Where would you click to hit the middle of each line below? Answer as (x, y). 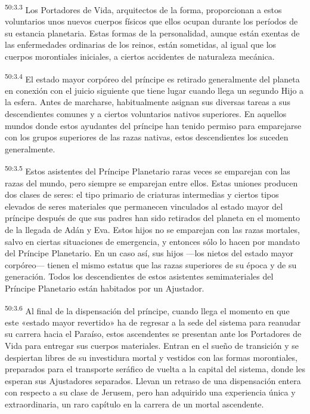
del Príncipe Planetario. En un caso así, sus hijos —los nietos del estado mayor (149, 253)
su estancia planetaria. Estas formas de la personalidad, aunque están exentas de (152, 33)
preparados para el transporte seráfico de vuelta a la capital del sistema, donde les (155, 369)
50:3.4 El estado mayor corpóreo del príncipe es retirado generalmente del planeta (152, 78)
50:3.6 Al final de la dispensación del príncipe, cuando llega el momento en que (147, 309)
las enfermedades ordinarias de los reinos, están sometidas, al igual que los (141, 45)
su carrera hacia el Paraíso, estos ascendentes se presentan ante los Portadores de (153, 334)
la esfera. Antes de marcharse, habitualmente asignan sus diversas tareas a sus (148, 102)
